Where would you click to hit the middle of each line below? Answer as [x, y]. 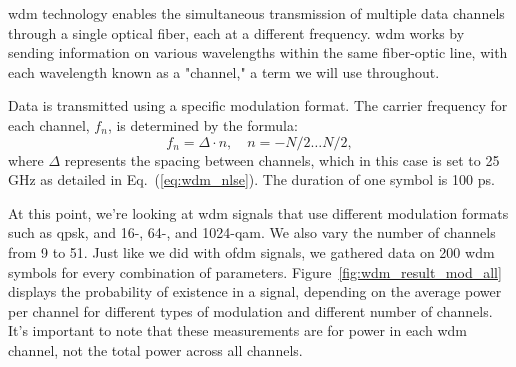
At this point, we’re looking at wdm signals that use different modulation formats [258, 212]
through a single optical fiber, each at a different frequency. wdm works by [236, 32]
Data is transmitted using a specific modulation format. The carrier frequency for [258, 105]
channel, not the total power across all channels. [155, 349]
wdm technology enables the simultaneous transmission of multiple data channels [256, 13]
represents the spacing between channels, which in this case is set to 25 [282, 159]
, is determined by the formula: [202, 124]
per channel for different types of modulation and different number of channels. [250, 310]
